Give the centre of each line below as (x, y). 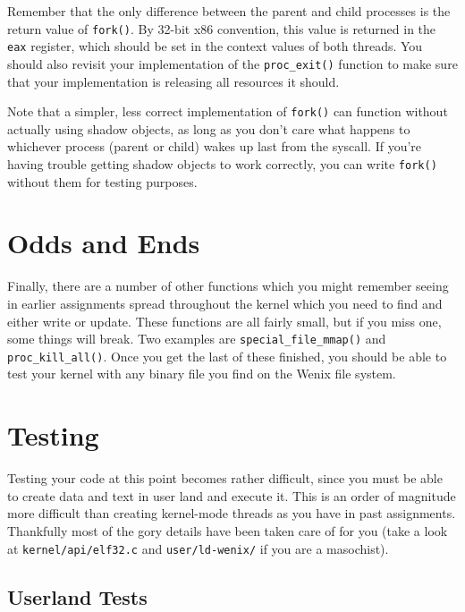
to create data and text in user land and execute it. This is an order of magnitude (232, 495)
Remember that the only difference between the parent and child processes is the (229, 11)
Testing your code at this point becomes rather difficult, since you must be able (225, 478)
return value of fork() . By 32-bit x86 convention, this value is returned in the (222, 28)
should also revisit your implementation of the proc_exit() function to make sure (232, 63)
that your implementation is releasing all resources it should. (173, 81)
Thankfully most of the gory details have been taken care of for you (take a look (228, 530)
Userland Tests (77, 596)
